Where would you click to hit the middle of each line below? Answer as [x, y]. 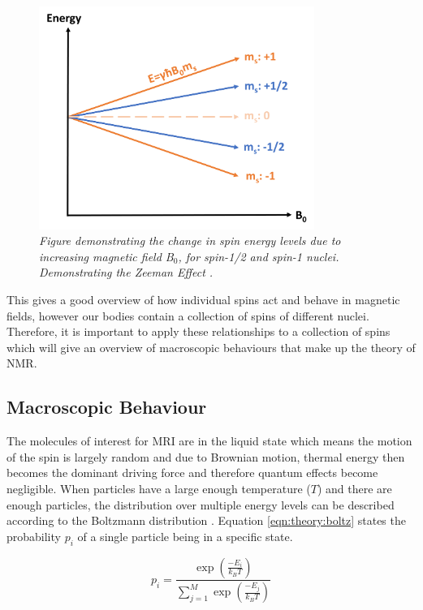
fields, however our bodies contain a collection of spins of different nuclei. [188, 315]
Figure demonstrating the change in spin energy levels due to [190, 241]
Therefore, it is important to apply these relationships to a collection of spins [199, 331]
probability [34, 536]
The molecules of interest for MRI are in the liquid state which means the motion [209, 441]
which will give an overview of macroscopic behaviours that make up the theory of [211, 347]
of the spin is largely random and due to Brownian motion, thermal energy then [206, 456]
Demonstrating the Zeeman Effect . [126, 272]
